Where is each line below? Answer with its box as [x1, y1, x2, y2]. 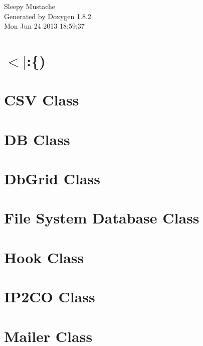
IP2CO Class [4, 286, 95, 307]
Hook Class [4, 247, 84, 267]
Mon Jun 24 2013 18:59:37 [4, 21, 85, 31]
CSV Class [4, 89, 79, 110]
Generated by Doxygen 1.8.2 [4, 11, 91, 21]
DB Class [4, 129, 70, 149]
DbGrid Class [4, 168, 100, 189]
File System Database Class [4, 207, 199, 228]
